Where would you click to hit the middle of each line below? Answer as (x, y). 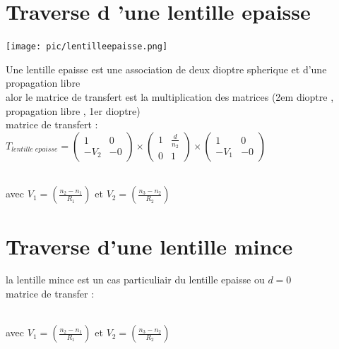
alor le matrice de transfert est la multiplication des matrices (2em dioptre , (170, 96)
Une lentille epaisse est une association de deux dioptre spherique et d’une (166, 69)
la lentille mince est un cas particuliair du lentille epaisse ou (135, 280)
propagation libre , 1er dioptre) (73, 110)
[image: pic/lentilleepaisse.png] (87, 47)
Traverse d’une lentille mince (149, 246)
